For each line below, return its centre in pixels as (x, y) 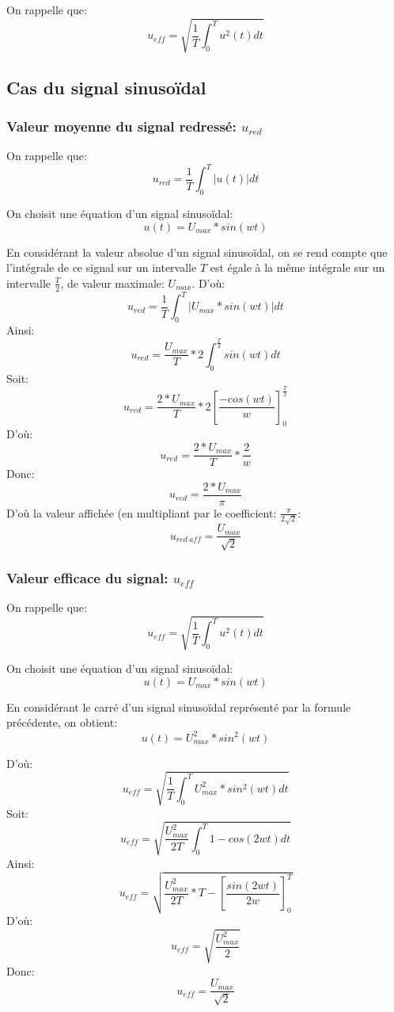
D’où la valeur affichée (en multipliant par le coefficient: (142, 512)
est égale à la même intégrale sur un (297, 267)
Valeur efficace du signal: (87, 577)
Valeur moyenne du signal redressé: (121, 126)
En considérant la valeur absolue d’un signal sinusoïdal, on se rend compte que (197, 252)
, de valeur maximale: (112, 283)
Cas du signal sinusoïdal (106, 87)
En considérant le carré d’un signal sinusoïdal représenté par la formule (179, 706)
